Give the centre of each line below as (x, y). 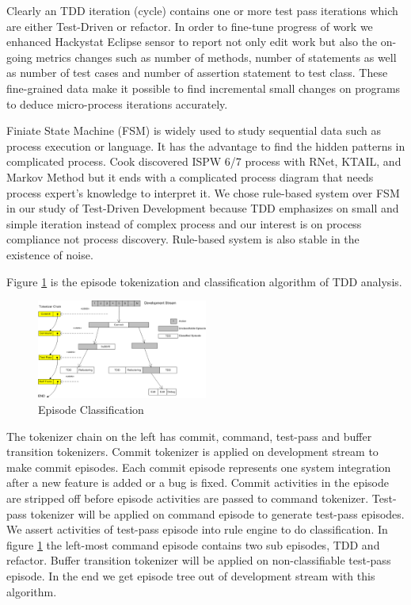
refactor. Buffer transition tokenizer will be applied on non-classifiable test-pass (199, 560)
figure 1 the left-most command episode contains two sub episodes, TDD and (193, 544)
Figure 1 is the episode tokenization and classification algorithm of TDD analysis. (204, 281)
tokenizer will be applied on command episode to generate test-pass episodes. (217, 513)
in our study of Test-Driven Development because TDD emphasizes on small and (203, 208)
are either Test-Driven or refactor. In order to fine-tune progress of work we (190, 26)
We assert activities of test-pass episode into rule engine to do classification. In (197, 529)
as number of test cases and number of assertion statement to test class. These (197, 73)
